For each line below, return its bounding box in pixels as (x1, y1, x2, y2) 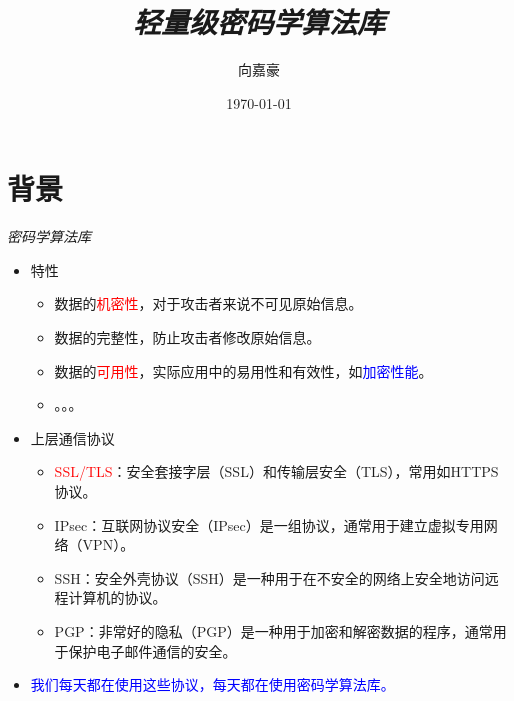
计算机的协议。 (68, 587, 167, 608)
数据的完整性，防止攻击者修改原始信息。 (54, 327, 321, 348)
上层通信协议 (30, 427, 115, 448)
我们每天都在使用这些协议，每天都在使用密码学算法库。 (30, 674, 395, 695)
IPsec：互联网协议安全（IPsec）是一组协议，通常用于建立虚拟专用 (54, 514, 484, 535)
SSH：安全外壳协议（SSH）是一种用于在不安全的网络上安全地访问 (54, 567, 485, 588)
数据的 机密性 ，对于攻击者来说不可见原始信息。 (54, 293, 363, 314)
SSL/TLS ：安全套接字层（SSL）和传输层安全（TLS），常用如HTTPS (54, 461, 499, 482)
